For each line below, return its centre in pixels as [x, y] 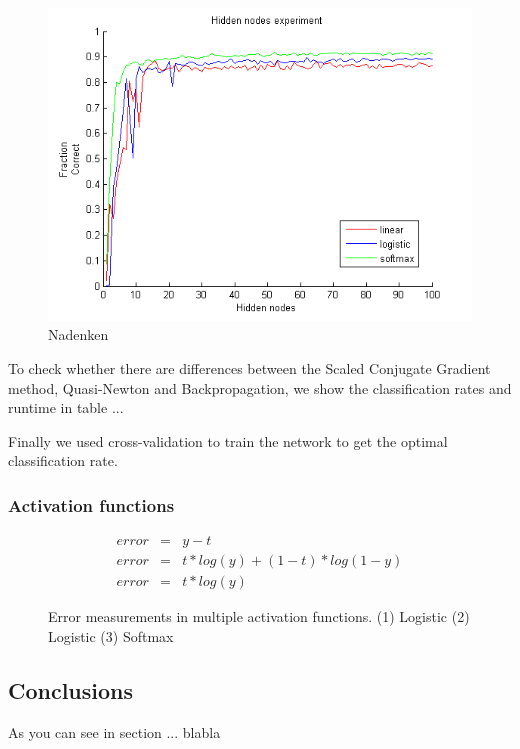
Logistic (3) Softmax [111, 635]
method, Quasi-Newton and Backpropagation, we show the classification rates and [260, 387]
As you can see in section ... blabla [114, 731]
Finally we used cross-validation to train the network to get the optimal [228, 440]
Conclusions [71, 689]
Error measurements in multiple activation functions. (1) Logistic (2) [259, 616]
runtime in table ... [66, 407]
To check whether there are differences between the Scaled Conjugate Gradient [249, 368]
